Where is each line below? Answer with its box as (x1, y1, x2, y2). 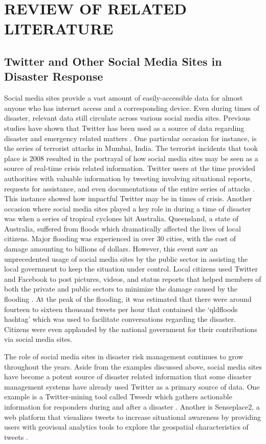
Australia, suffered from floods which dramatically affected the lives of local (4, 223, 241, 234)
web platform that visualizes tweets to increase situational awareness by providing (4, 411, 261, 422)
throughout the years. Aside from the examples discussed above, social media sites (4, 361, 262, 372)
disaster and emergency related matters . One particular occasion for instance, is (4, 132, 257, 143)
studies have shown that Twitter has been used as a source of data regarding (4, 122, 245, 133)
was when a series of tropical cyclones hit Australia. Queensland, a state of (4, 213, 238, 224)
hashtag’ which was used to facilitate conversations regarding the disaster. (4, 314, 236, 324)
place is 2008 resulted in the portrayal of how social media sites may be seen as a (4, 152, 258, 163)
